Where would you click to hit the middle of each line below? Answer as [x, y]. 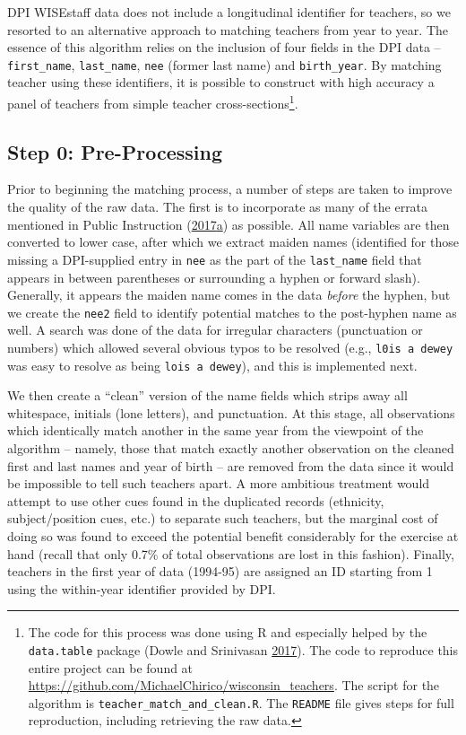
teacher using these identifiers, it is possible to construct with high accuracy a [221, 82]
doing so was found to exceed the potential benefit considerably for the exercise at [233, 536]
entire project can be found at [111, 667]
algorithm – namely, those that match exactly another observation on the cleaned [231, 448]
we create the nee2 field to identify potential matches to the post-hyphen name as [232, 312]
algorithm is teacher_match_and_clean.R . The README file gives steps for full [241, 702]
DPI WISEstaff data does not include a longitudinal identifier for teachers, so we [229, 12]
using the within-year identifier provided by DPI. [142, 588]
